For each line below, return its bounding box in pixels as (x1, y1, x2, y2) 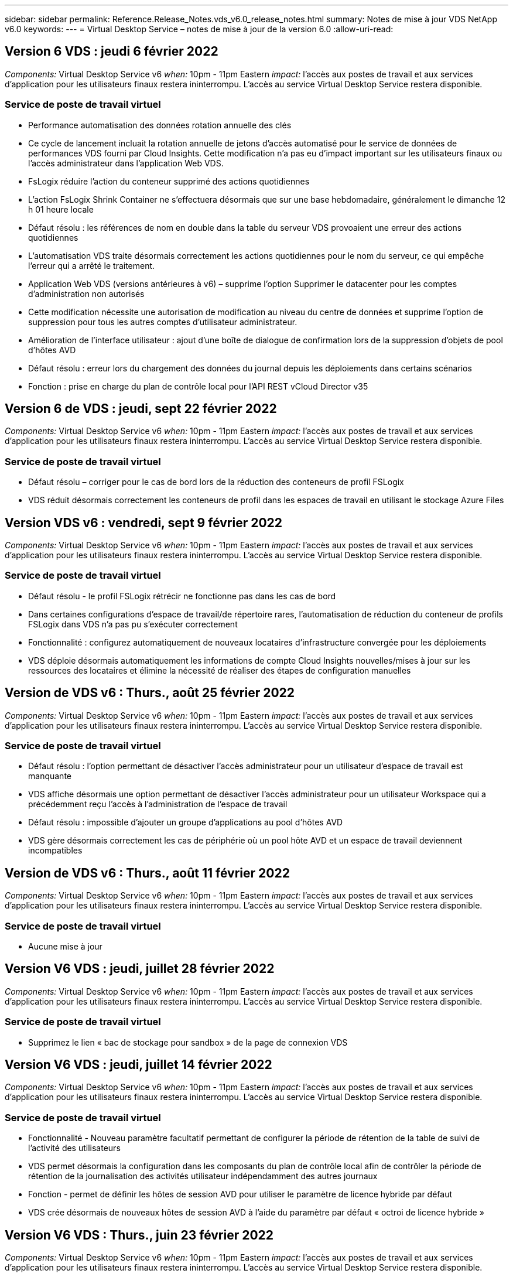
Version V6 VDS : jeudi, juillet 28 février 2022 (5, 961, 275, 976)
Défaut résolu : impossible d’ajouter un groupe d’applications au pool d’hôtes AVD (28, 817, 343, 828)
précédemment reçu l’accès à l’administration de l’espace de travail (28, 799, 288, 810)
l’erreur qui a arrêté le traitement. (28, 260, 155, 271)
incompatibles (28, 845, 83, 856)
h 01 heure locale (28, 204, 94, 214)
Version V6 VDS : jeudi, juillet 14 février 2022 (5, 1057, 272, 1072)
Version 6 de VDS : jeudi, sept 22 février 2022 (5, 401, 277, 416)
